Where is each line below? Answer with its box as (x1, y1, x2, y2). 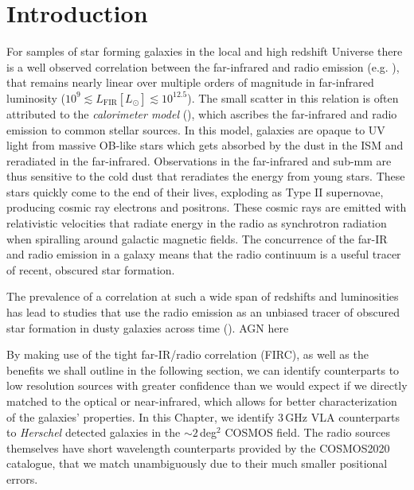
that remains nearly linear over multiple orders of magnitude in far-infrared (6, 74, 374, 91)
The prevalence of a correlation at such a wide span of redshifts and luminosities (6, 288, 399, 305)
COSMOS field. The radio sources (225, 424, 390, 441)
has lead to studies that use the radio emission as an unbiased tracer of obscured (6, 304, 400, 321)
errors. (6, 470, 38, 487)
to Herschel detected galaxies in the (6, 424, 181, 441)
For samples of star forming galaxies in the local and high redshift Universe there (6, 43, 403, 60)
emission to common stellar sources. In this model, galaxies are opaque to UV (6, 121, 385, 138)
